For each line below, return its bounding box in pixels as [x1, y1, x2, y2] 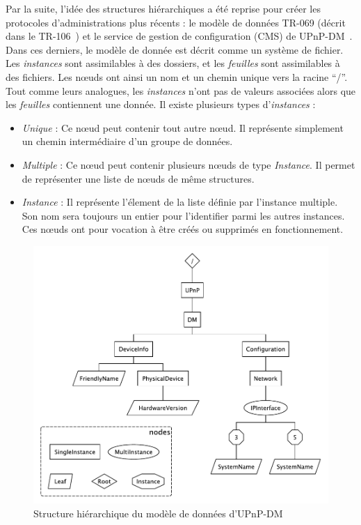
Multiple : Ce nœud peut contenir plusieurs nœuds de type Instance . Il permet [22, 157, 355, 172]
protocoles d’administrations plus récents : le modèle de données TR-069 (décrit [6, 15, 346, 29]
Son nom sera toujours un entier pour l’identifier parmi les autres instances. [22, 208, 345, 222]
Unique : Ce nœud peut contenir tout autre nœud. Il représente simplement [22, 120, 344, 135]
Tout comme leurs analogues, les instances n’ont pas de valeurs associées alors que [6, 83, 356, 98]
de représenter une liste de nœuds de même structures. [22, 171, 255, 185]
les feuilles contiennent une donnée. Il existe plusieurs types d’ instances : [6, 97, 316, 112]
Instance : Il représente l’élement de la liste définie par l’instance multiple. [22, 195, 338, 209]
